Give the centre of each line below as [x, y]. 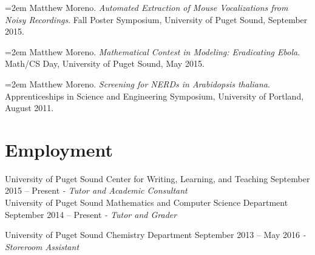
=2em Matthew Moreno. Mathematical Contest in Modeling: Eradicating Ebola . [153, 51]
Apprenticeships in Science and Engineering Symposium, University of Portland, [154, 96]
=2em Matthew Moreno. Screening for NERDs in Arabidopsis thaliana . [137, 83]
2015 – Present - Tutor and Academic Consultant [96, 190]
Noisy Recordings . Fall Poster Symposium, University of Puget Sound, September [156, 19]
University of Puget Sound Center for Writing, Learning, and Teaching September [157, 178]
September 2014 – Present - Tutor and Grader [91, 214]
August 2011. [29, 108]
